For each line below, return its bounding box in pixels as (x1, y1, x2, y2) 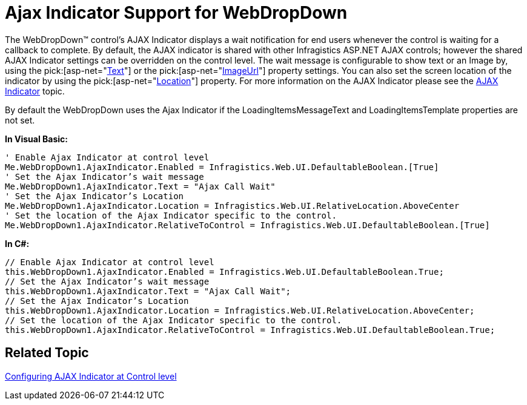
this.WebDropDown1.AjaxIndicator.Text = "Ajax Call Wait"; (5, 286, 291, 296)
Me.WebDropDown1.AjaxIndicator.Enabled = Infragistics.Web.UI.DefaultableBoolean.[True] (5, 162, 439, 172)
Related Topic (5, 345, 89, 361)
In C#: (5, 238, 30, 249)
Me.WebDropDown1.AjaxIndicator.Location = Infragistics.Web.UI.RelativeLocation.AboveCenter (5, 200, 460, 211)
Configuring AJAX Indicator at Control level (5, 370, 177, 381)
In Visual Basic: (5, 133, 68, 144)
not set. (5, 114, 35, 125)
